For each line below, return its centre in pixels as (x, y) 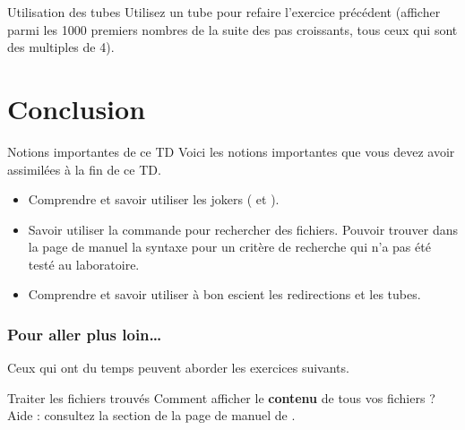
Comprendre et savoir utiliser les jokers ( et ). (154, 199)
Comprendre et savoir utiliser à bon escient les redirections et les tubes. (224, 294)
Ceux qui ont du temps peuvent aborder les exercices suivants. (178, 368)
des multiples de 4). (61, 47)
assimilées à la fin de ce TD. (84, 169)
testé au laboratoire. (84, 264)
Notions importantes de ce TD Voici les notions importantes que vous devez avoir (231, 151)
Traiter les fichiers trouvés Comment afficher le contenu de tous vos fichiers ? (221, 397)
